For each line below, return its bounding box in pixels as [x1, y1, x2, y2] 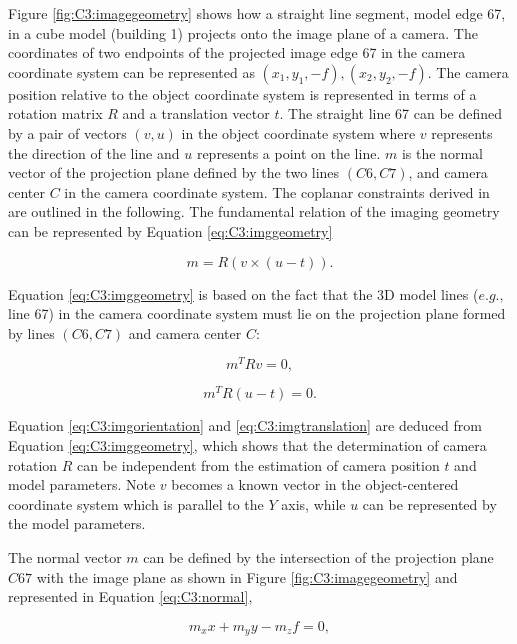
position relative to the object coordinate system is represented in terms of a [8, 83, 477, 104]
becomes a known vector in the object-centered [171, 474, 459, 495]
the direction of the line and [8, 142, 180, 163]
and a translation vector [122, 103, 270, 124]
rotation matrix [8, 103, 103, 124]
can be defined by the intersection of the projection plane [143, 547, 494, 568]
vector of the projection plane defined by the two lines [8, 162, 340, 183]
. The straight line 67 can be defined [279, 103, 503, 124]
